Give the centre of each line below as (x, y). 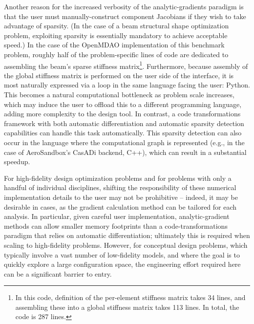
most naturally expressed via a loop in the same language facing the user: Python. (127, 85)
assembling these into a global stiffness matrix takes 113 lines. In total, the (127, 307)
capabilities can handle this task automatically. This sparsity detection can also (123, 133)
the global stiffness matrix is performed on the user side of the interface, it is (119, 75)
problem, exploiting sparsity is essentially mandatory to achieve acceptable (116, 35)
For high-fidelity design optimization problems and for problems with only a (118, 178)
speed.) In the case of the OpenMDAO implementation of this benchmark (114, 45)
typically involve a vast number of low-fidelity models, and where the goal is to (122, 254)
